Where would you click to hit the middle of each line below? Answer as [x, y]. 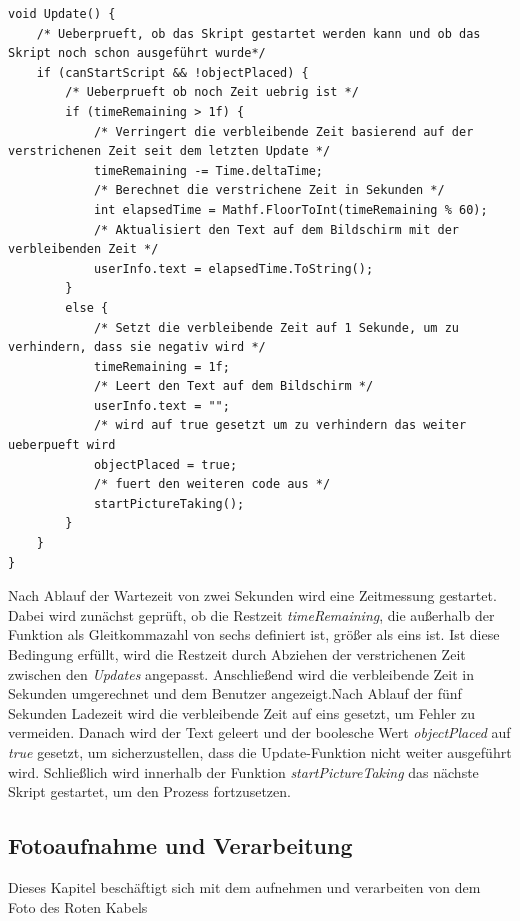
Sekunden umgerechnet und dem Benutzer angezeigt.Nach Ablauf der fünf [235, 693]
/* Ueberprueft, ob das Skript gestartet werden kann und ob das [258, 33]
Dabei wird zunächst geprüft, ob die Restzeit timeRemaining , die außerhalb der [251, 614]
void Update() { [62, 14]
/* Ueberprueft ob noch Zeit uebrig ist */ [212, 92]
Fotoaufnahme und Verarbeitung [180, 845]
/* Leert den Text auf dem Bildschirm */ [233, 386]
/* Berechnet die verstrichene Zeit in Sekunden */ [269, 190]
